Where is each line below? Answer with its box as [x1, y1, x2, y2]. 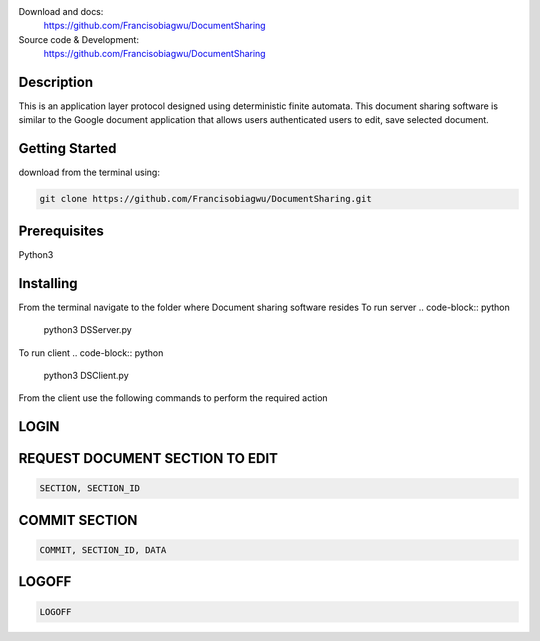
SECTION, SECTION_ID [39, 483, 140, 494]
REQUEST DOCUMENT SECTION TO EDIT [18, 450, 279, 467]
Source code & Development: [18, 33, 140, 45]
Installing [18, 275, 79, 292]
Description [18, 73, 94, 90]
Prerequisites [18, 222, 104, 239]
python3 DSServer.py [43, 324, 132, 336]
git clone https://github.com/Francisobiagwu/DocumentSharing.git [39, 193, 372, 205]
